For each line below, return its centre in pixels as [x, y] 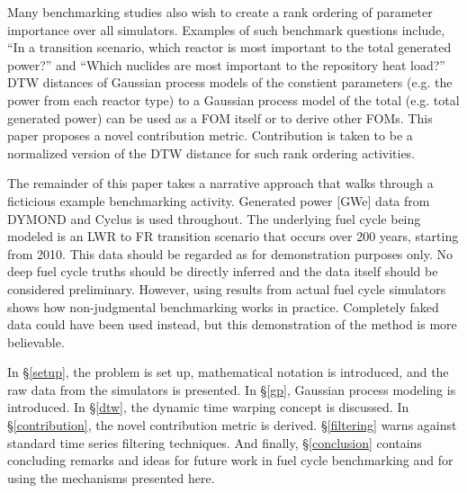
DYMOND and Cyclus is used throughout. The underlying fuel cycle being [214, 218]
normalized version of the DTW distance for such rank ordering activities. [211, 152]
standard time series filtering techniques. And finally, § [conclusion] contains [215, 442]
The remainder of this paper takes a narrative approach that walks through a [220, 183]
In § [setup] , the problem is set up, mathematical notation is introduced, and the [228, 372]
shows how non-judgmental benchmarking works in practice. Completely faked [223, 306]
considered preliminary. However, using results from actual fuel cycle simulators [227, 288]
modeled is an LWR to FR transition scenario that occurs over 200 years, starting [233, 236]
